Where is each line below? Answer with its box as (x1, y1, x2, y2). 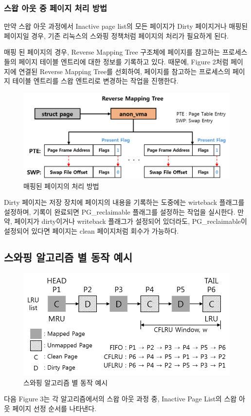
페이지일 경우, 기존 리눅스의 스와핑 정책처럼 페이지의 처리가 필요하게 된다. (4, 30, 229, 40)
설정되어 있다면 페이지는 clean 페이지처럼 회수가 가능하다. (4, 226, 179, 236)
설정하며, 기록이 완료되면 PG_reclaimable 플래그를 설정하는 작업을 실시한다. (4, 206, 235, 217)
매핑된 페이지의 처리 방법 (23, 180, 99, 191)
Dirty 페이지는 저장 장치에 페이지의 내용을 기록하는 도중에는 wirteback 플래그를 (4, 197, 245, 207)
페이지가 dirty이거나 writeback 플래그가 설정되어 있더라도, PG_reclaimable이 (14, 216, 247, 226)
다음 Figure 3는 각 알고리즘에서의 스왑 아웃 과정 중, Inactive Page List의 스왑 (4, 394, 237, 404)
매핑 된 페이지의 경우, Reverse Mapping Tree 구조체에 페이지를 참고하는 (4, 47, 220, 57)
